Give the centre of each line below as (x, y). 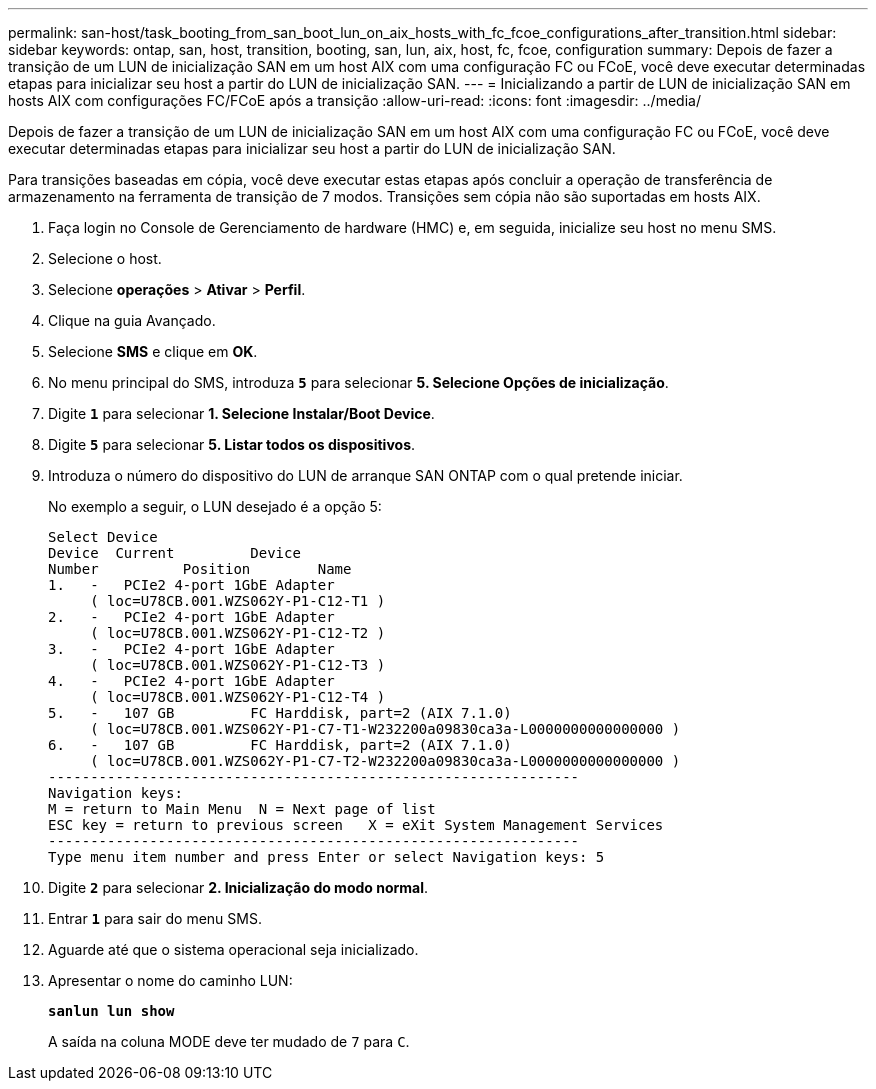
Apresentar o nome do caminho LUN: (170, 980)
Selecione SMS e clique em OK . (153, 351)
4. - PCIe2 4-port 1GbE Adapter (191, 681)
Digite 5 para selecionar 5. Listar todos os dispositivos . (232, 444)
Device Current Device (174, 553)
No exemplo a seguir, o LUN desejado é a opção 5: (215, 506)
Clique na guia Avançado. (132, 320)
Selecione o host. (105, 258)
